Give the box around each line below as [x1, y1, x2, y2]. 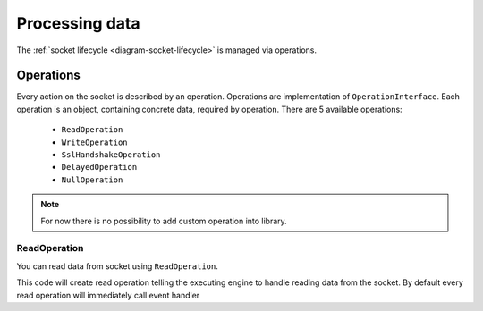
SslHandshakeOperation [61, 150, 161, 160]
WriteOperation [61, 137, 129, 147]
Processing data [16, 13, 140, 33]
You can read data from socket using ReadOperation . [16, 260, 218, 272]
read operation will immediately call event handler [16, 290, 200, 300]
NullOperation [61, 174, 123, 185]
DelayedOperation [61, 162, 138, 172]
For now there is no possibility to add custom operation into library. [40, 215, 288, 226]
